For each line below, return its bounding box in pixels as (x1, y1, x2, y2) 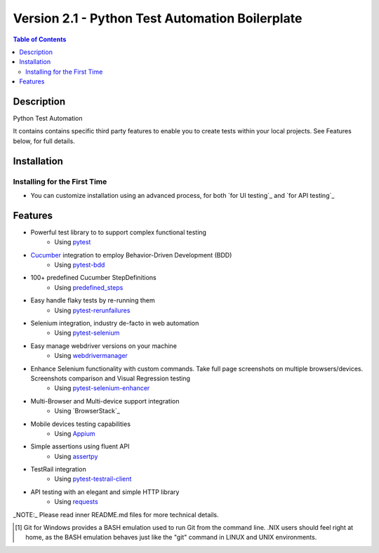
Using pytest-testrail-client (54, 474, 132, 484)
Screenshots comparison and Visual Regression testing (30, 374, 191, 382)
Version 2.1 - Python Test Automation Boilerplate (13, 11, 302, 26)
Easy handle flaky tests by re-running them (30, 296, 155, 305)
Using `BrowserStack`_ (54, 407, 121, 415)
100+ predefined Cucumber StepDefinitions (30, 274, 157, 282)
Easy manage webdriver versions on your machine (30, 341, 177, 350)
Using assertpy (54, 452, 98, 460)
